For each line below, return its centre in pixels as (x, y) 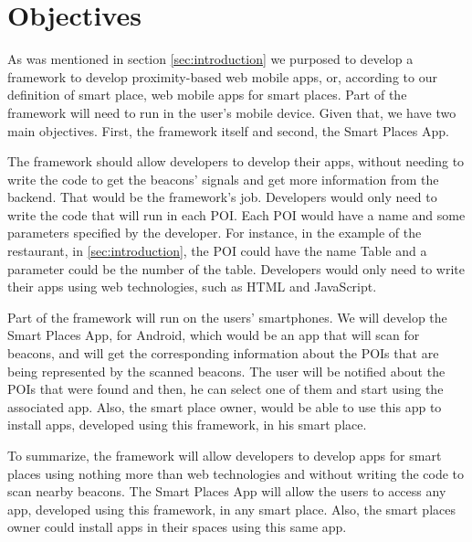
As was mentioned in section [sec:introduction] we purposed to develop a (210, 59)
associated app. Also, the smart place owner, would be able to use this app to (225, 406)
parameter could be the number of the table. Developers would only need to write (236, 268)
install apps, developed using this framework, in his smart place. (187, 425)
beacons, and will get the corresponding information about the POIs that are (223, 353)
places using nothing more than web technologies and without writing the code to (236, 473)
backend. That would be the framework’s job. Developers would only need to (222, 197)
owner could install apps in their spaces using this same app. (177, 527)
